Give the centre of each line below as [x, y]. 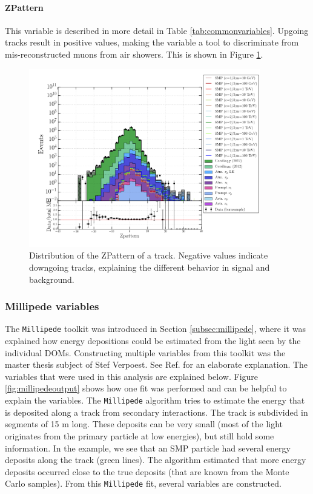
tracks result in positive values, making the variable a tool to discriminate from [152, 42]
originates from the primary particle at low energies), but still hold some [140, 435]
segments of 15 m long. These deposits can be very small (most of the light [144, 424]
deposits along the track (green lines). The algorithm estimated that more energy [156, 460]
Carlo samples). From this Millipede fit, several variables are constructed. [143, 483]
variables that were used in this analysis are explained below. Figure [132, 376]
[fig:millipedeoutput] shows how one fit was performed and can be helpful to [146, 388]
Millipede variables [52, 306]
